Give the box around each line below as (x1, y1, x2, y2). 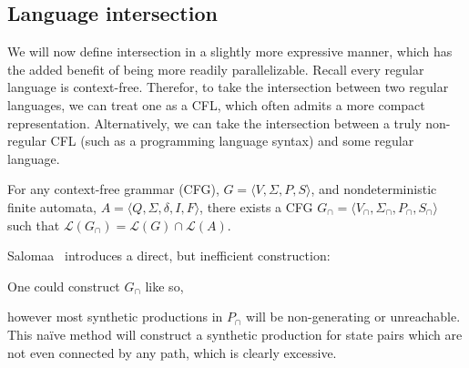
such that (7, 215, 60, 234)
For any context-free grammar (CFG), (7, 179, 219, 199)
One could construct (7, 276, 120, 295)
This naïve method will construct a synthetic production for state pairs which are (7, 324, 463, 343)
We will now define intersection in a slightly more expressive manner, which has (7, 42, 453, 61)
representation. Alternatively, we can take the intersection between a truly (7, 113, 422, 132)
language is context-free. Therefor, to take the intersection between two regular (7, 77, 449, 97)
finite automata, (7, 197, 97, 216)
